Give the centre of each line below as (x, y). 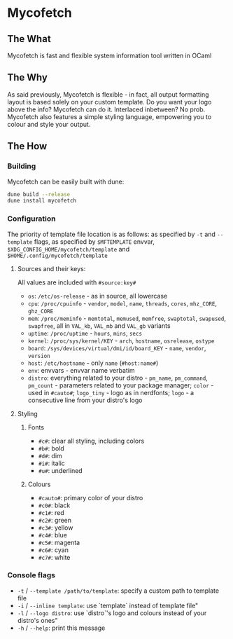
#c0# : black (54, 505)
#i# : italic (51, 463)
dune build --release (39, 194)
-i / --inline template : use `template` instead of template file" (108, 605)
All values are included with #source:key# (77, 282)
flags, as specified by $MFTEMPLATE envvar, (94, 241)
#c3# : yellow (56, 528)
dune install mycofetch (42, 201)
